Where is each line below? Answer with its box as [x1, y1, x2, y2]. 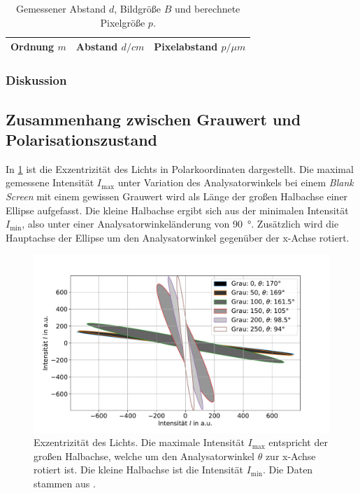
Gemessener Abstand [15, 1, 106, 15]
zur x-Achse [265, 448, 316, 463]
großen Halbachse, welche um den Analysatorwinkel [34, 448, 254, 463]
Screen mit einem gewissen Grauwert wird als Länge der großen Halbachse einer [6, 188, 348, 203]
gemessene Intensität [6, 175, 94, 190]
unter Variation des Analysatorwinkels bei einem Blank [117, 175, 354, 190]
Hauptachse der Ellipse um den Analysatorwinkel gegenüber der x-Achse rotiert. [6, 230, 350, 244]
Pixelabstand [154, 39, 218, 54]
